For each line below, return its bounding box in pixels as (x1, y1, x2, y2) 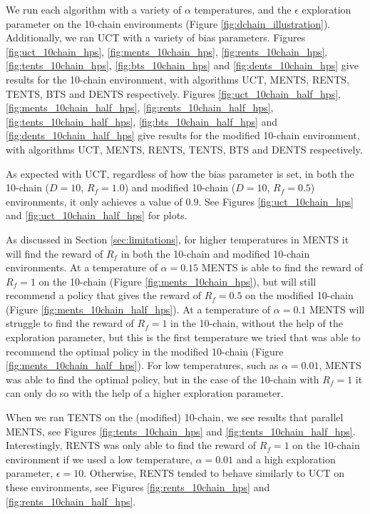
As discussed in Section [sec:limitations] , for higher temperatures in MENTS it (6, 231, 349, 246)
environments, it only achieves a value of (6, 193, 183, 208)
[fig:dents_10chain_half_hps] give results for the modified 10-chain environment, (6, 128, 360, 143)
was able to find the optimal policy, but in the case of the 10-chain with (6, 371, 319, 386)
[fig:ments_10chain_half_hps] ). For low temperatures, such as (6, 358, 279, 373)
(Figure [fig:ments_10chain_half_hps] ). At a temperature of (6, 301, 271, 316)
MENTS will (309, 301, 365, 316)
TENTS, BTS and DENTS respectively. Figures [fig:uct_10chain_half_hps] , (6, 86, 341, 101)
